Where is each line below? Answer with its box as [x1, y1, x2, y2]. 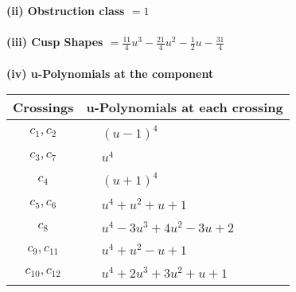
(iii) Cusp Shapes [6, 33, 103, 50]
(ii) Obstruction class [6, 2, 125, 18]
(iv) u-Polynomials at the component [6, 64, 214, 81]
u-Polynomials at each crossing [86, 98, 283, 117]
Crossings [13, 98, 74, 117]
